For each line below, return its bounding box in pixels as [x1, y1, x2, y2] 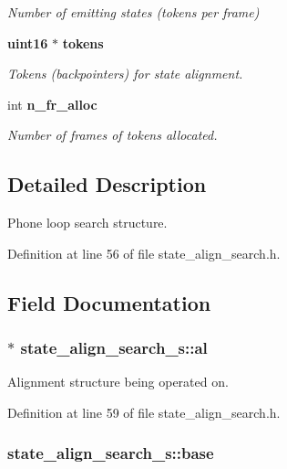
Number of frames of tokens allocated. [7, 125, 218, 144]
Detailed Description [7, 170, 207, 198]
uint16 [7, 33, 48, 52]
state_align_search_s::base [7, 442, 214, 464]
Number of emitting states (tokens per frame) [7, 3, 260, 21]
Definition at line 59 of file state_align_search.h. [7, 402, 281, 421]
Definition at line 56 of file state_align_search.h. [7, 243, 281, 262]
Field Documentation [7, 288, 211, 316]
